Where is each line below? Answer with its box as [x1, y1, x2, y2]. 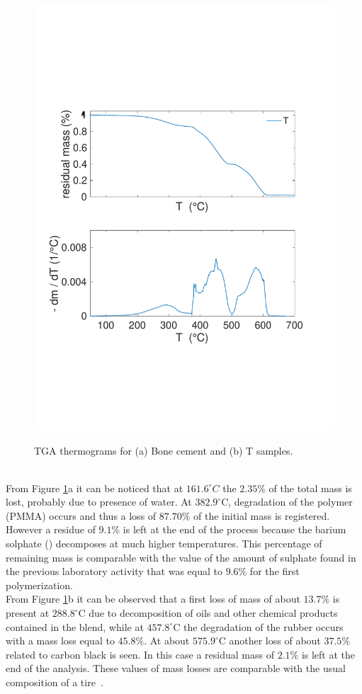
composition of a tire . [6, 675, 103, 690]
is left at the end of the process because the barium [123, 522, 346, 537]
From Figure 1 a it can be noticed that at [6, 480, 183, 495]
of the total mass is [268, 480, 352, 495]
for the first [249, 564, 300, 579]
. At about [144, 633, 190, 648]
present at [6, 605, 50, 620]
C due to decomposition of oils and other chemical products [78, 605, 338, 620]
